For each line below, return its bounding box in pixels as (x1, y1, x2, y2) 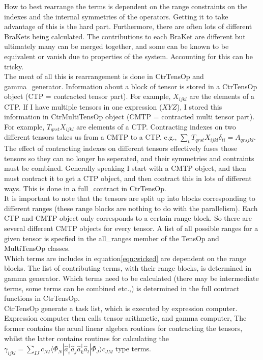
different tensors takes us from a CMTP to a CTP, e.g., (4, 132, 177, 142)
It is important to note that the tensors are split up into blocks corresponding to (4, 193, 255, 203)
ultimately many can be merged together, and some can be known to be (4, 41, 229, 52)
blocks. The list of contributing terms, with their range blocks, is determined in (4, 263, 251, 273)
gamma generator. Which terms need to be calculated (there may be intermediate (4, 272, 259, 283)
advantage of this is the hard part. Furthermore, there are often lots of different (4, 21, 252, 32)
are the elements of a (189, 91, 255, 101)
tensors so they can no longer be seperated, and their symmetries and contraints (4, 152, 254, 163)
